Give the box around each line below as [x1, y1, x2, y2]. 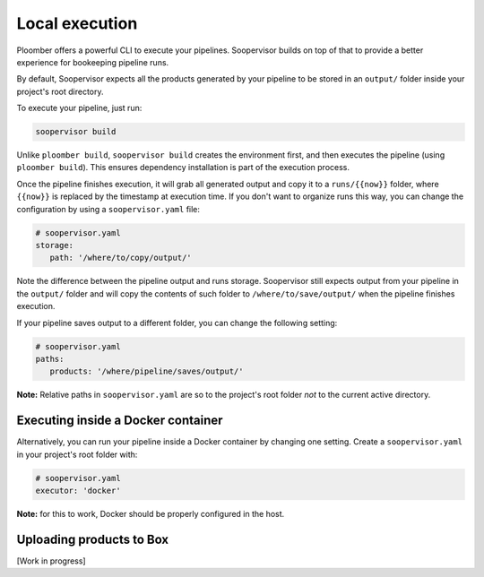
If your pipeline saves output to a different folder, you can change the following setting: [16, 317, 338, 328]
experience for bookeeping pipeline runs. [16, 56, 169, 67]
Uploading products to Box [16, 531, 169, 547]
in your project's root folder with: [16, 449, 138, 460]
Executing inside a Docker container [16, 413, 223, 428]
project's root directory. [16, 86, 104, 97]
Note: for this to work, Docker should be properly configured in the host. [16, 508, 285, 519]
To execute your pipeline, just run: [16, 103, 143, 114]
